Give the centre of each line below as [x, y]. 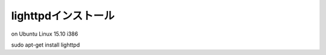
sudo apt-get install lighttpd [46, 45]
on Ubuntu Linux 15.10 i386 [45, 34]
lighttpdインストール [63, 16]
